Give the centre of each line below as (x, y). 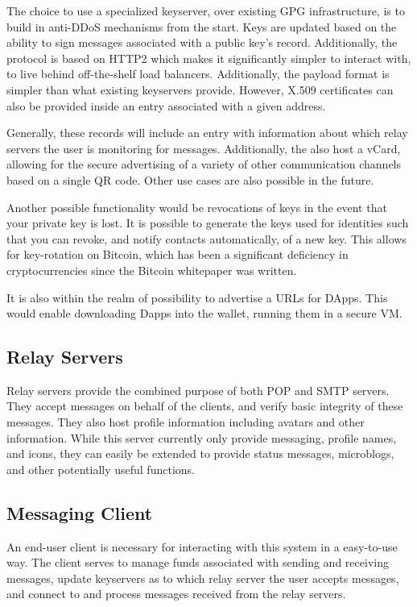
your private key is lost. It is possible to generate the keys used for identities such (208, 223)
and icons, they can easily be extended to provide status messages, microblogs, (200, 453)
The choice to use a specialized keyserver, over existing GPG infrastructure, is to (206, 10)
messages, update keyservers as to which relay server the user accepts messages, (203, 578)
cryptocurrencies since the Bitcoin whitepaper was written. (152, 270)
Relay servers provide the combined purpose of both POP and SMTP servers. (198, 390)
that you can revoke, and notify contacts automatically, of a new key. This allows (206, 238)
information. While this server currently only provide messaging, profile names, (202, 437)
